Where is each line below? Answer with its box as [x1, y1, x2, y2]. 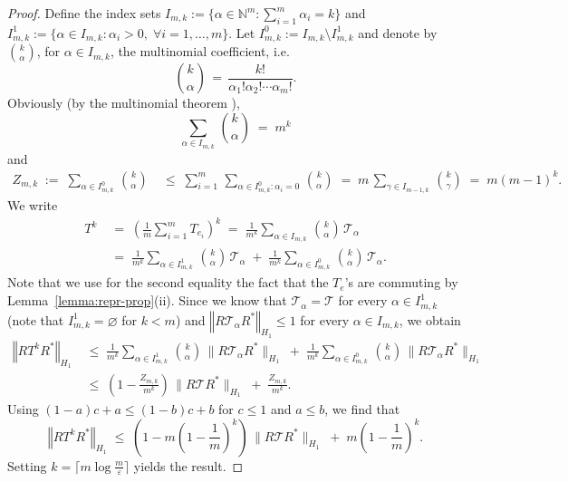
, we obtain [399, 310, 461, 329]
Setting [7, 456, 47, 475]
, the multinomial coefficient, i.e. [110, 42, 290, 61]
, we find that [324, 399, 400, 418]
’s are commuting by [344, 273, 458, 292]
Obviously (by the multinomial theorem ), [7, 93, 240, 112]
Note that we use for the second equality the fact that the [7, 273, 329, 292]
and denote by [358, 23, 438, 42]
